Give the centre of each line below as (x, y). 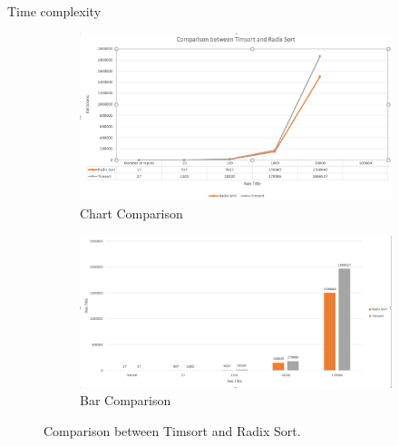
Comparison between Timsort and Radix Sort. (172, 431)
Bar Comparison (126, 400)
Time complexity (54, 11)
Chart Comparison (131, 213)
